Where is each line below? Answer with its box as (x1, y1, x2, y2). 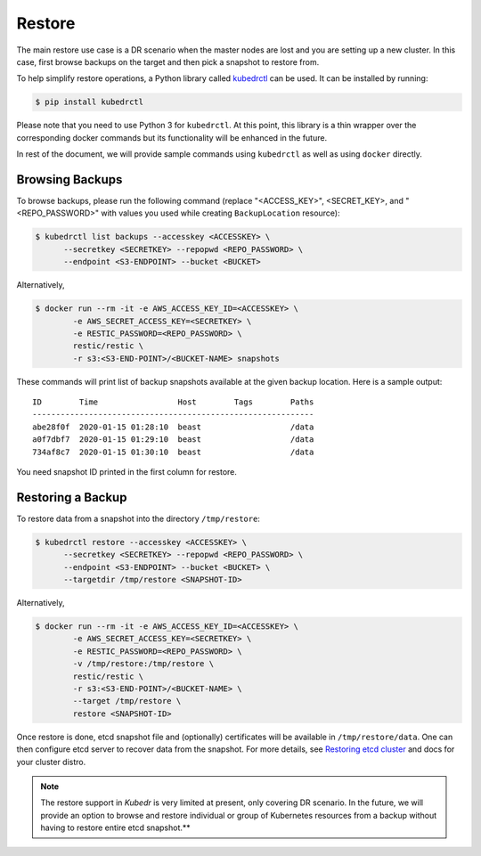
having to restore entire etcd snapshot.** (40, 822, 191, 833)
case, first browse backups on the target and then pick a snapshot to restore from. (16, 56, 320, 67)
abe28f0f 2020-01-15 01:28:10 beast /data (32, 421, 314, 432)
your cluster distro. (16, 756, 86, 767)
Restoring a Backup (16, 490, 127, 505)
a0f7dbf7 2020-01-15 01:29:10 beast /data (32, 435, 314, 444)
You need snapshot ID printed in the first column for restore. (16, 467, 238, 477)
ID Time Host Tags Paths (32, 397, 314, 407)
